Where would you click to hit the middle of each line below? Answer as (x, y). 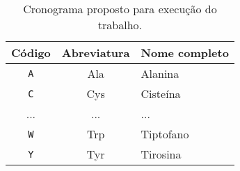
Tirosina (161, 154)
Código (31, 52)
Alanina (160, 73)
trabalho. (120, 25)
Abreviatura (96, 52)
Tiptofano (165, 134)
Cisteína (161, 93)
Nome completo (185, 52)
